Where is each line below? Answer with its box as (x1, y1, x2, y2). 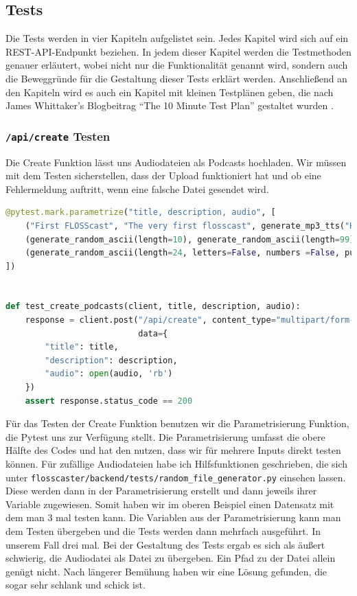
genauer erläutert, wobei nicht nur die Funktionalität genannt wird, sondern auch (5, 58, 348, 72)
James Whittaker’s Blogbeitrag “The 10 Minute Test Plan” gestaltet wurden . (5, 98, 334, 113)
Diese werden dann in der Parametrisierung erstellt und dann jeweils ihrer (5, 483, 317, 498)
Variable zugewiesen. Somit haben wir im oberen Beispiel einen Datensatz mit (5, 496, 334, 511)
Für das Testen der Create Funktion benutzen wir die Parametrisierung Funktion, (5, 416, 349, 431)
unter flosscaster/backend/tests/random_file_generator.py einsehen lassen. (5, 470, 346, 484)
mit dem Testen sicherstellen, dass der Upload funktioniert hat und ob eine (5, 168, 321, 183)
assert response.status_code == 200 (25, 396, 193, 406)
